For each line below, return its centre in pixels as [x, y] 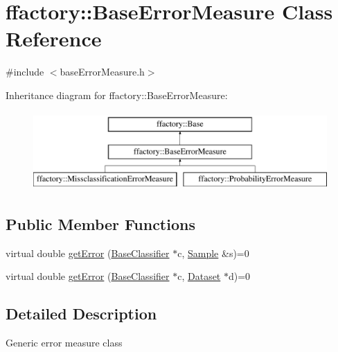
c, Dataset [199, 276]
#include [25, 72]
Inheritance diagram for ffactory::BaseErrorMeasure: [117, 95]
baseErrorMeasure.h [102, 72]
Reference [54, 38]
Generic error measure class [64, 343]
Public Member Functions [100, 223]
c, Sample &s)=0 [213, 253]
